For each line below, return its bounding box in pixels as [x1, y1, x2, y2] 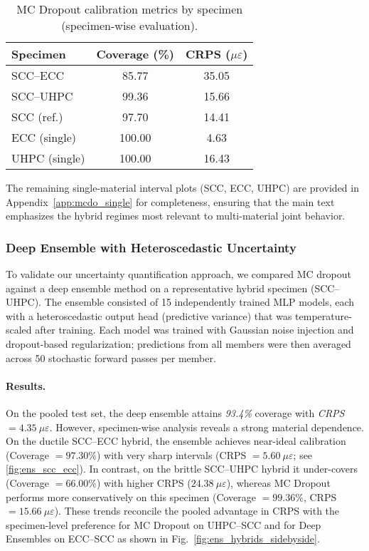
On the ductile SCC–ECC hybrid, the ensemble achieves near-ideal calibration [6, 433, 346, 448]
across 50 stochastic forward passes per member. [6, 350, 216, 365]
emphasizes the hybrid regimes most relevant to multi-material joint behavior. [6, 208, 346, 223]
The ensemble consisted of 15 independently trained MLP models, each [44, 294, 355, 309]
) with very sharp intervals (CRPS [96, 447, 247, 462]
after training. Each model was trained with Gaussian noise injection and [35, 322, 354, 337]
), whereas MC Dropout [226, 475, 331, 490]
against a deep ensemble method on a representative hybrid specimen [6, 280, 308, 295]
